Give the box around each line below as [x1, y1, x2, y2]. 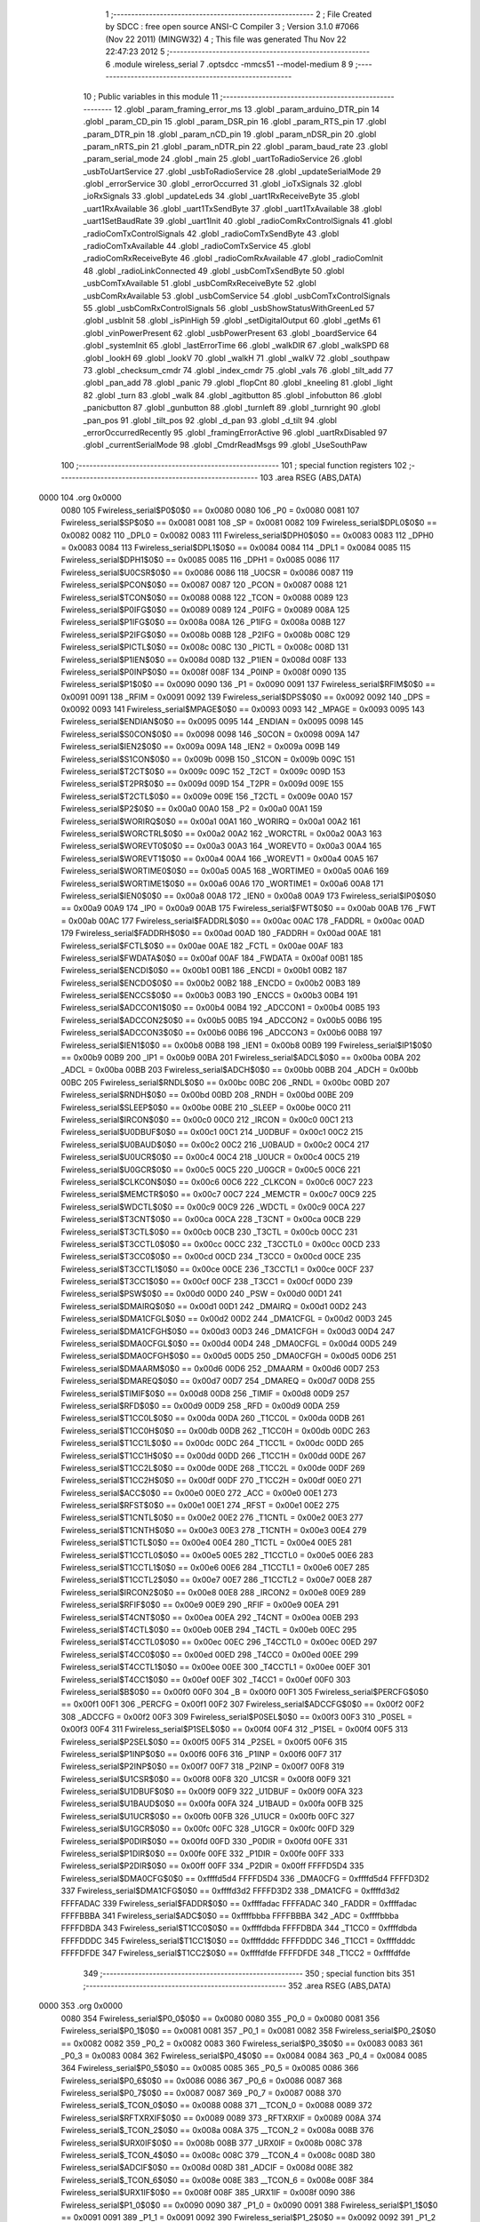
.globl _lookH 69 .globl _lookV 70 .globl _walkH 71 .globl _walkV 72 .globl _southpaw [83, 352, 390, 364]
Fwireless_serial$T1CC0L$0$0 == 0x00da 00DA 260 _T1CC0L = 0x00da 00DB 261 [60, 1413, 364, 1424]
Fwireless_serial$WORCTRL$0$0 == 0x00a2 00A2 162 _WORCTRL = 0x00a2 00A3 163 [60, 828, 382, 839]
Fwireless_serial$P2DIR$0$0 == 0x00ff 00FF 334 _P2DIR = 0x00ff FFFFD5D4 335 [60, 1860, 364, 1871]
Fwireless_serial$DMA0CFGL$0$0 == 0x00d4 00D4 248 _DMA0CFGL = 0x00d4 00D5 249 [60, 1339, 397, 1349]
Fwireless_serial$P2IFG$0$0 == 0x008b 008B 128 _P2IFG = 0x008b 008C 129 [60, 629, 350, 640]
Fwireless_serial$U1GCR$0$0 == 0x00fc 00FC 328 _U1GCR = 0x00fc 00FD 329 [60, 1823, 355, 1834]
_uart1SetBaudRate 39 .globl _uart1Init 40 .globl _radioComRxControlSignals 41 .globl [83, 216, 393, 227]
